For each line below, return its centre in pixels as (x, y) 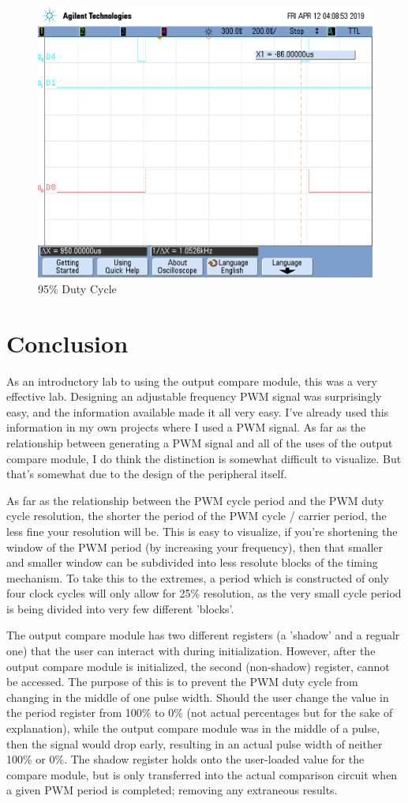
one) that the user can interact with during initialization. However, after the (191, 651)
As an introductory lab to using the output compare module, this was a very (192, 381)
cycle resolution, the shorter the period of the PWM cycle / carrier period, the (197, 516)
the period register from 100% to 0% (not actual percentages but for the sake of (200, 713)
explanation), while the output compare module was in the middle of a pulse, (193, 728)
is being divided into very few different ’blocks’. (120, 608)
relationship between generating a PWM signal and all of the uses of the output (200, 442)
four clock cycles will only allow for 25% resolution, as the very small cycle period (204, 593)
